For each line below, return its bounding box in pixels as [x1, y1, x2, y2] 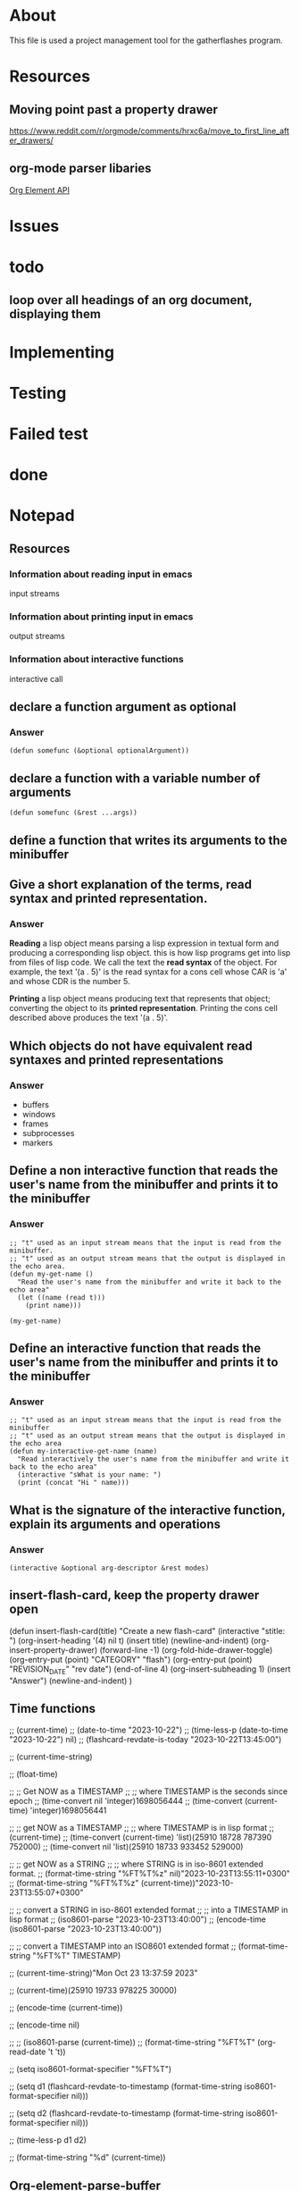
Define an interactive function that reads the [9, 1341, 262, 1356]
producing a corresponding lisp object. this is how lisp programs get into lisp [9, 948, 291, 958]
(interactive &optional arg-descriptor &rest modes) [9, 1563, 210, 1573]
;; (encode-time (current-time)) [9, 2002, 123, 2013]
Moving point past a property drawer [9, 102, 219, 117]
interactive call [9, 673, 63, 684]
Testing [9, 383, 67, 403]
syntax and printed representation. [9, 891, 208, 906]
